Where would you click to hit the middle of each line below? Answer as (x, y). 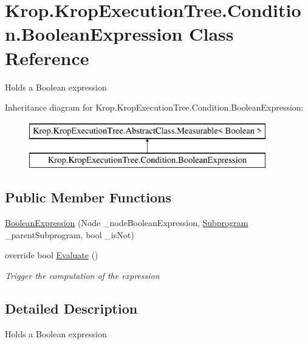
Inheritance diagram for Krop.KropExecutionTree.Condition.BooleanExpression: (154, 107)
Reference (47, 57)
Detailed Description (71, 308)
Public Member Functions (88, 197)
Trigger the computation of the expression (82, 275)
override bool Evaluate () (52, 255)
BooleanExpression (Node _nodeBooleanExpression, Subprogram (127, 223)
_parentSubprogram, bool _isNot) (70, 234)
